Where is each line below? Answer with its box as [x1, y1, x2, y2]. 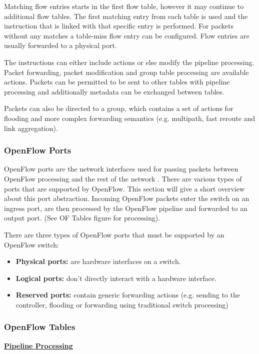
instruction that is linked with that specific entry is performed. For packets [4, 20, 233, 31]
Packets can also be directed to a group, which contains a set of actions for [4, 103, 233, 113]
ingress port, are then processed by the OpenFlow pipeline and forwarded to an [4, 202, 247, 213]
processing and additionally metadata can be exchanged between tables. [4, 86, 224, 96]
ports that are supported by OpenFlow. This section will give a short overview [4, 183, 245, 193]
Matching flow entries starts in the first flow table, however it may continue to [4, 1, 244, 11]
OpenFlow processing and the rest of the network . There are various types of [4, 173, 242, 183]
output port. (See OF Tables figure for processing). [4, 212, 160, 223]
